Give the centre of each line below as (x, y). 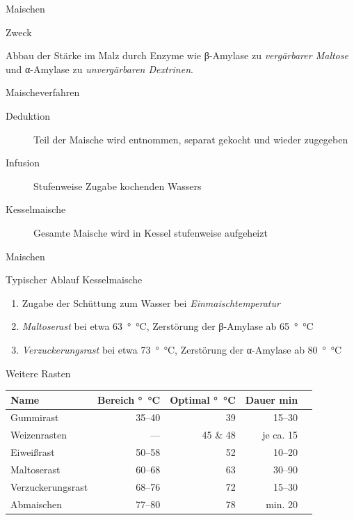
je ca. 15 (280, 435)
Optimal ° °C (203, 399)
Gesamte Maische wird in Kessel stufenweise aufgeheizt (151, 232)
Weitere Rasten (38, 373)
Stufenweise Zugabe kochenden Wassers (118, 186)
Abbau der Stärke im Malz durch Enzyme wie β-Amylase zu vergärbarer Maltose (177, 55)
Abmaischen (36, 504)
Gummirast (35, 417)
